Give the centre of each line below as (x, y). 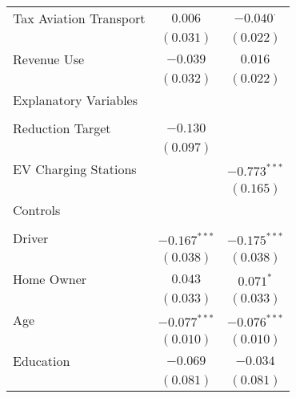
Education (42, 361)
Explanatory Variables (76, 100)
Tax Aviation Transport (79, 18)
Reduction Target (62, 128)
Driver (31, 238)
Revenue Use (49, 59)
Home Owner (50, 279)
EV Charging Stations (75, 169)
